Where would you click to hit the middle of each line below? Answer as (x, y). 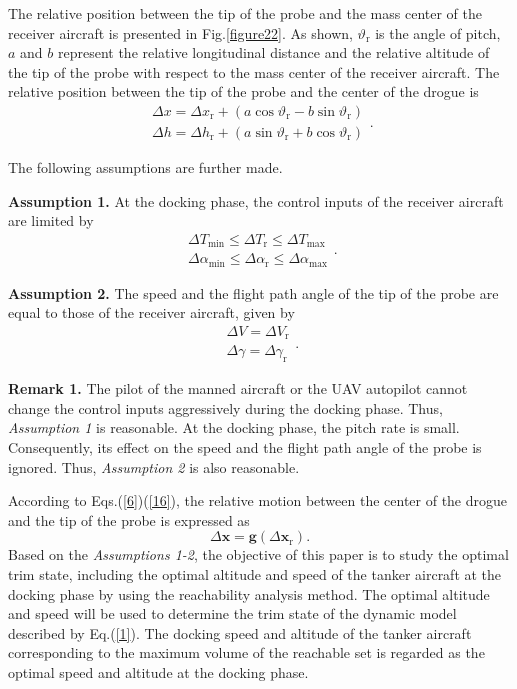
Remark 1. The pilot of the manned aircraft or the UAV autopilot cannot (238, 388)
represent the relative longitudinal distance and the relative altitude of (273, 52)
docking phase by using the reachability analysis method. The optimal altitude (249, 593)
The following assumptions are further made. (145, 167)
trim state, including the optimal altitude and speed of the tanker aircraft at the (255, 574)
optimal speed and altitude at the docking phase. (158, 672)
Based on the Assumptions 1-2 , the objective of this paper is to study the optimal (258, 554)
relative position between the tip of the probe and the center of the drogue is (243, 91)
